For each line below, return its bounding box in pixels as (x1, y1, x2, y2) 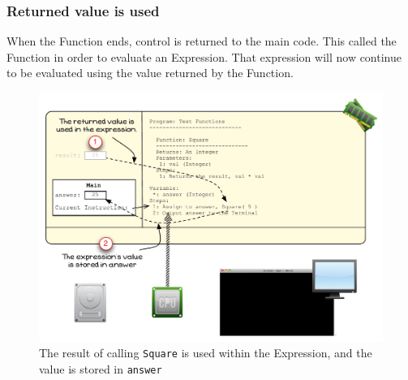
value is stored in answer (39, 361, 162, 378)
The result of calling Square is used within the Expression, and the (39, 344, 372, 361)
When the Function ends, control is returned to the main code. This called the (6, 32, 397, 50)
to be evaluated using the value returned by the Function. (6, 64, 294, 81)
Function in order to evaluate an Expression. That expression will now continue (6, 48, 402, 65)
